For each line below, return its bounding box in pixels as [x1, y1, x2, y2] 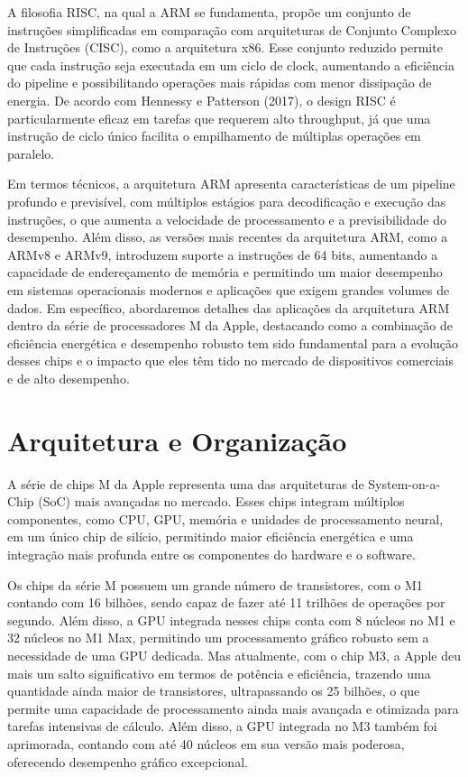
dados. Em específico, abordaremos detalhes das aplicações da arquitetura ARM [7, 298, 450, 317]
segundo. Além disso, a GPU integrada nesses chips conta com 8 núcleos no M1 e [7, 610, 455, 629]
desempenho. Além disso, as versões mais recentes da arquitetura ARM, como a [7, 227, 448, 246]
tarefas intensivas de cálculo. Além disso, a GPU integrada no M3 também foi [7, 717, 437, 735]
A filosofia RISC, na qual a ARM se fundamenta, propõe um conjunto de [7, 3, 411, 21]
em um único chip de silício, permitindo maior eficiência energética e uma [7, 527, 414, 546]
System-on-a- [368, 474, 441, 493]
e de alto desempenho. [7, 368, 130, 387]
